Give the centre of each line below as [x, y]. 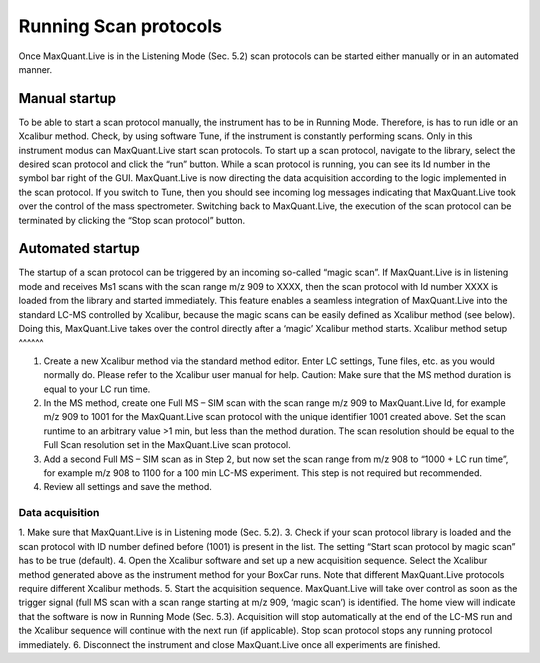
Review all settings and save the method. [127, 487]
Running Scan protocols [120, 26]
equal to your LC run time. [97, 389]
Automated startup [79, 248]
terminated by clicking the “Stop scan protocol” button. [132, 220]
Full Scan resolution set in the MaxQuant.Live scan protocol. [167, 445]
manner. [35, 69]
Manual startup [67, 98]
